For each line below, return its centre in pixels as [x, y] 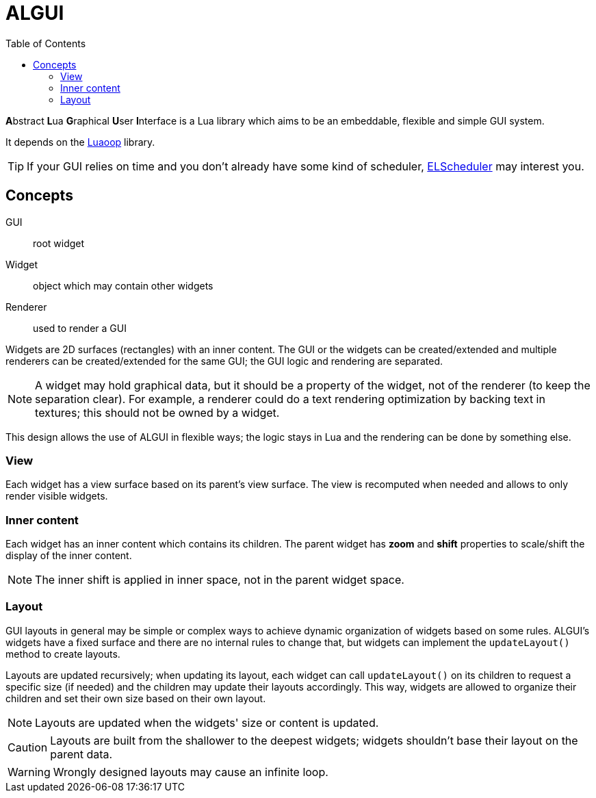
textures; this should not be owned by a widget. [157, 412]
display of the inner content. [69, 556]
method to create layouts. [63, 654]
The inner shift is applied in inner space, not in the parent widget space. [220, 580]
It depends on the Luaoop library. [80, 142]
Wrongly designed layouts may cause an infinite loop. [191, 772]
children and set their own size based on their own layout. [136, 698]
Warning [29, 772]
